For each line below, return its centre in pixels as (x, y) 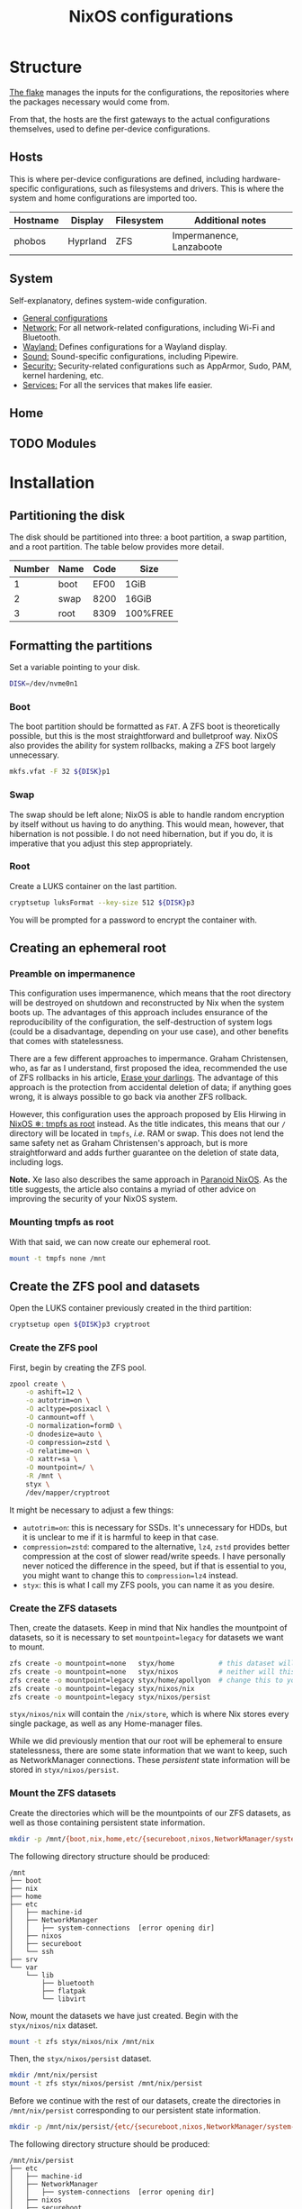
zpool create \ (38, 1384)
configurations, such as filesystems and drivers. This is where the (163, 188)
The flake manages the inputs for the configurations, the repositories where (149, 92)
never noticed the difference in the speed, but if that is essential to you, (155, 1566)
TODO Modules (53, 444)
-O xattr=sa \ (52, 1459)
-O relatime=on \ (58, 1451)
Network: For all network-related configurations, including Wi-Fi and (149, 327)
